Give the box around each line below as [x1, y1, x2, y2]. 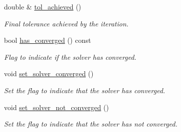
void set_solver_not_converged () [4, 102, 109, 112]
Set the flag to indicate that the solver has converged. [4, 85, 166, 95]
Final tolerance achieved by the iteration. [4, 18, 129, 28]
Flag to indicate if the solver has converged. [4, 51, 137, 62]
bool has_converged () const [4, 35, 91, 45]
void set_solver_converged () [4, 68, 94, 79]
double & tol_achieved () [4, 1, 81, 11]
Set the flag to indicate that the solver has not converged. [4, 119, 178, 129]
